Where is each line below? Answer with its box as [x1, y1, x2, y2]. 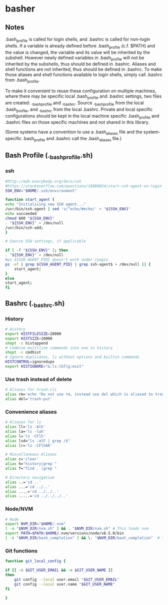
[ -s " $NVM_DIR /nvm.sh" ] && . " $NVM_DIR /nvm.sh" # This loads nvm [5, 526, 149, 531]
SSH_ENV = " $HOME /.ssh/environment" [5, 188, 77, 193]
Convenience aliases [5, 408, 57, 415]
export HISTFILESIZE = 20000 [5, 331, 61, 336]
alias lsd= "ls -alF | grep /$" [5, 438, 70, 443]
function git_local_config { [5, 559, 66, 564]
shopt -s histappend [5, 341, 48, 346]
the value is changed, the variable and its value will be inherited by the [5, 49, 150, 55]
